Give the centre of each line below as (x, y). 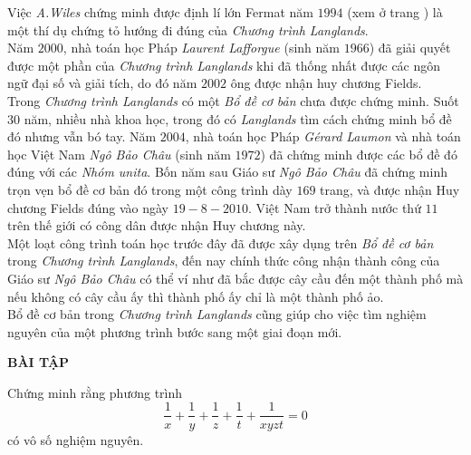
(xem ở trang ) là (395, 12)
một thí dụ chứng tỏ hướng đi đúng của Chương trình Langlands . (188, 29)
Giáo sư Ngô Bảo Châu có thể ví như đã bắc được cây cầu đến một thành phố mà (235, 278)
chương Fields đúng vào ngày (88, 207)
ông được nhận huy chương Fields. (326, 83)
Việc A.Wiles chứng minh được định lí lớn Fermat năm (160, 12)
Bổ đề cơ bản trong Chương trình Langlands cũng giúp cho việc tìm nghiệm (217, 314)
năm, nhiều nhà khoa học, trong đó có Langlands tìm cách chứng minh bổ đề (238, 118)
